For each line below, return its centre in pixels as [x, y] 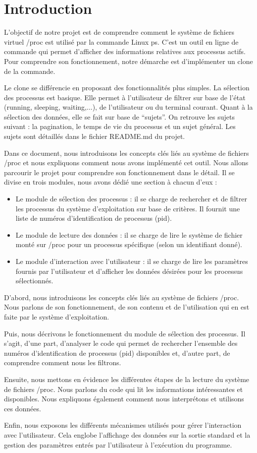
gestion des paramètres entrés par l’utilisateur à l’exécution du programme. [118, 444]
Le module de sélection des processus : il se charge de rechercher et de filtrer [131, 199]
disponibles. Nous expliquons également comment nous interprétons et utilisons [124, 399]
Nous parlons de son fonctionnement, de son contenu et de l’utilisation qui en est [127, 307]
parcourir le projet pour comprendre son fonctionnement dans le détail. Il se [119, 172]
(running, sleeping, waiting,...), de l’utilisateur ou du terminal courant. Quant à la [128, 107]
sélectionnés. [34, 281]
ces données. [23, 408]
